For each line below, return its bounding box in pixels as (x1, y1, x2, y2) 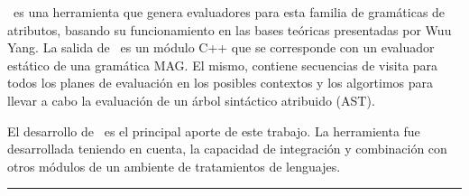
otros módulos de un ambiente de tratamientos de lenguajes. (7, 156, 341, 175)
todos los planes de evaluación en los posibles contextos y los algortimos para (7, 73, 434, 92)
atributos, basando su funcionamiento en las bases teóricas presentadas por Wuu (7, 20, 452, 39)
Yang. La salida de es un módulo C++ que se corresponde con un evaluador (7, 38, 435, 57)
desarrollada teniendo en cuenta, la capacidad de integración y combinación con (7, 139, 447, 158)
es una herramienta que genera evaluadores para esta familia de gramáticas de (13, 3, 446, 21)
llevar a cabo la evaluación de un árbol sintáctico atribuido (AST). (7, 90, 375, 109)
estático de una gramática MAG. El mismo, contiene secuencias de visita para (7, 55, 438, 74)
